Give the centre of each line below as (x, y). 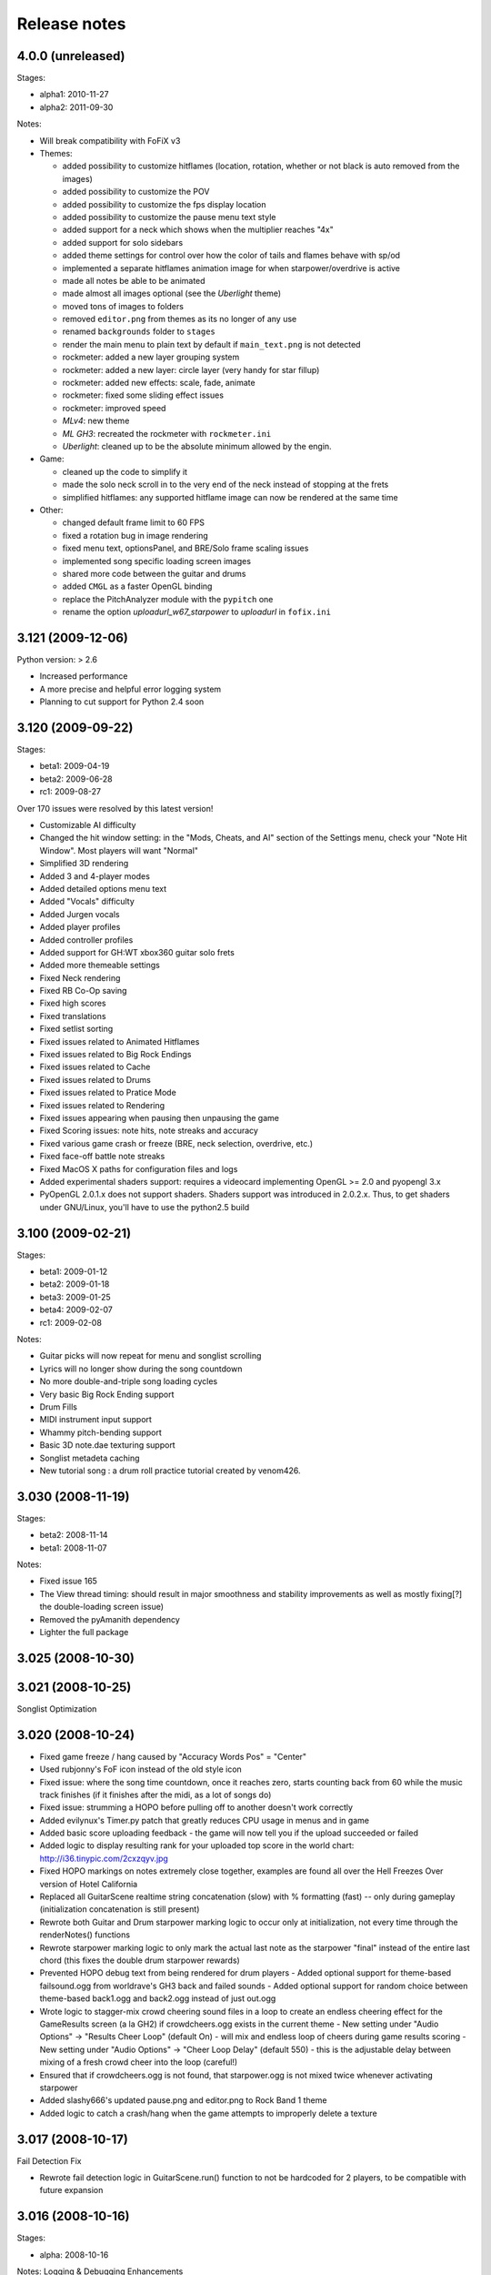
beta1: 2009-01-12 (74, 1272)
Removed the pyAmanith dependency (110, 1619)
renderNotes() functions (85, 1935)
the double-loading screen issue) (101, 1607)
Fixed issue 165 (68, 1581)
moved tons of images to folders (123, 306)
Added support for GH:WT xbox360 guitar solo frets (137, 952)
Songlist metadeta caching (90, 1458)
